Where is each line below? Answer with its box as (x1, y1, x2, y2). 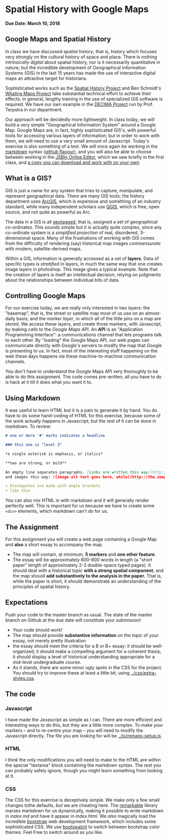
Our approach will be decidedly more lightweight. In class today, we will (5, 116, 155, 122)
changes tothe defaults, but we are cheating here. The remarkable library (5, 803, 158, 809)
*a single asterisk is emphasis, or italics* (5, 451, 103, 456)
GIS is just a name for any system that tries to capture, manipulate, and (5, 187, 153, 193)
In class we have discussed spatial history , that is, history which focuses (5, 48, 157, 54)
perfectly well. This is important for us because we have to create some (5, 503, 155, 509)
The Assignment (5, 522, 59, 532)
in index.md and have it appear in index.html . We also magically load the (5, 813, 156, 819)
